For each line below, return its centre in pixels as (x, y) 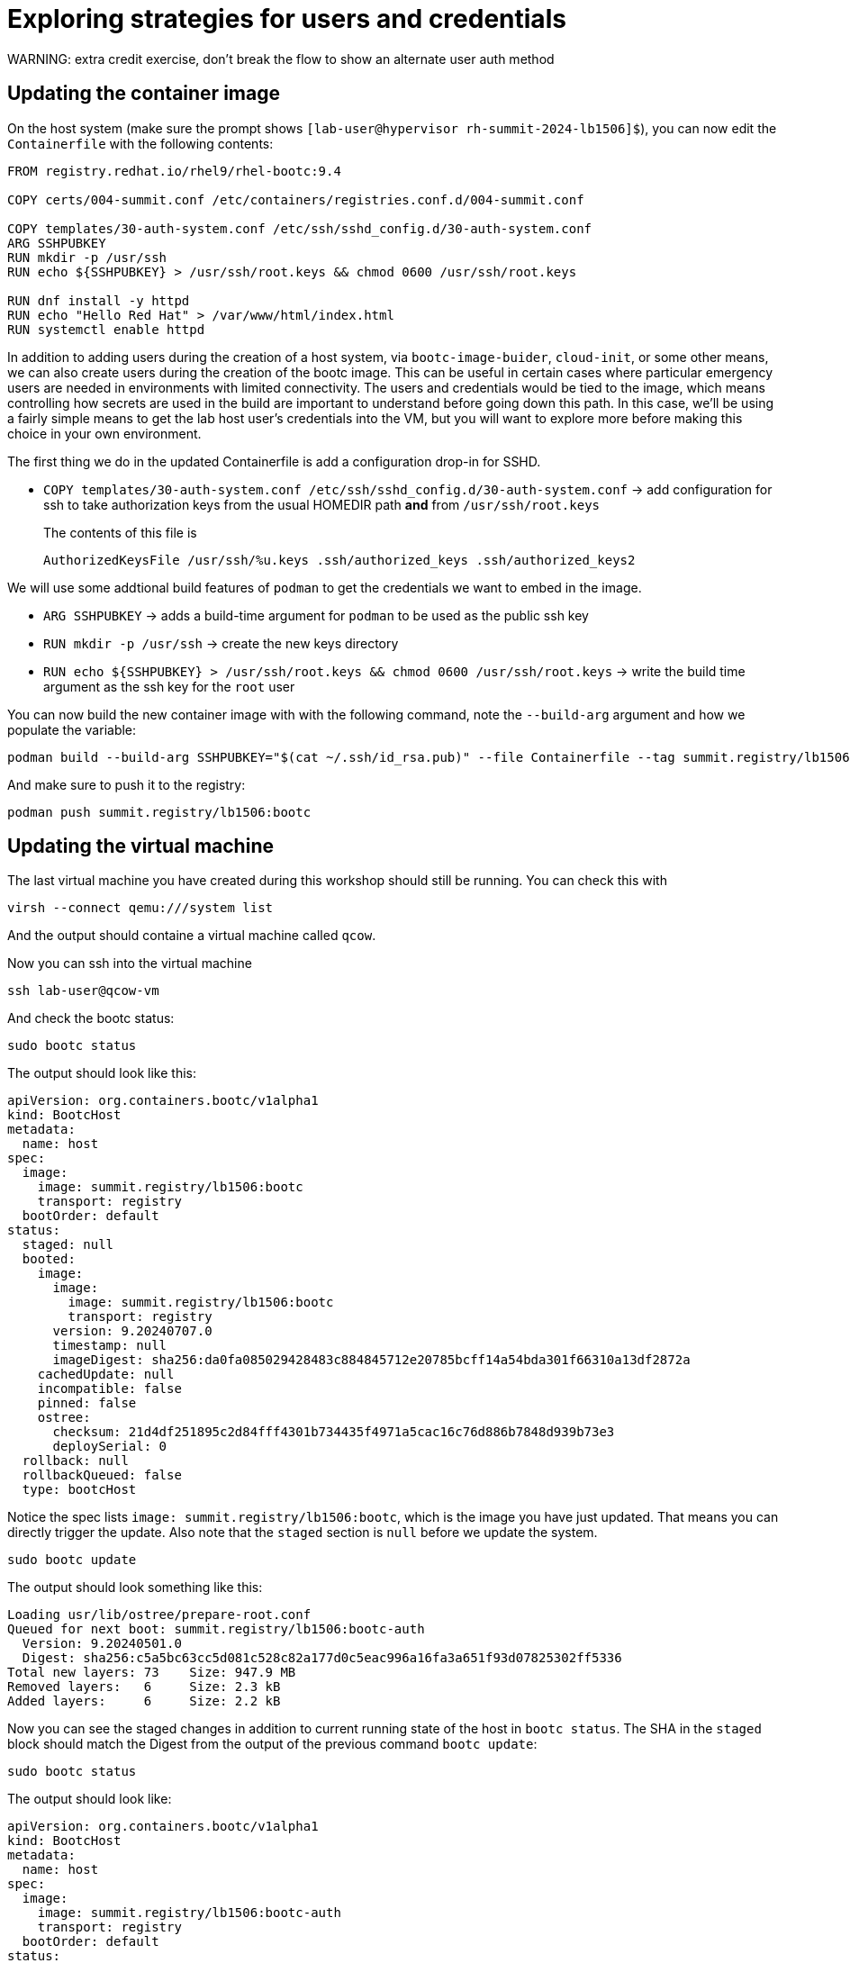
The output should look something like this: (135, 1588)
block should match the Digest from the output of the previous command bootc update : (272, 1744)
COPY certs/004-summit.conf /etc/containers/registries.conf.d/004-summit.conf (296, 199)
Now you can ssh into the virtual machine (130, 963)
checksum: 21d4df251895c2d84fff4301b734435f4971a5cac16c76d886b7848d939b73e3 (334, 1432)
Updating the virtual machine (140, 846)
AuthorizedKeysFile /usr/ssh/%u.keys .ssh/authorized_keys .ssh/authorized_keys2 (339, 560)
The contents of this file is (120, 532)
